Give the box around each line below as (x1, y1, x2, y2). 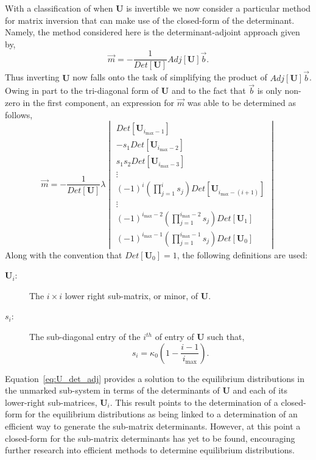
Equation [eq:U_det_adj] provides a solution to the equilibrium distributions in (5, 372, 304, 384)
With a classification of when (5, 2, 113, 14)
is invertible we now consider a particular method (126, 2, 311, 14)
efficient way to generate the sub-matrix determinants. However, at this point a (5, 420, 301, 433)
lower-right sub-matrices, (5, 395, 97, 408)
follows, (5, 108, 33, 121)
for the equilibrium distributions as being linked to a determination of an (25, 408, 298, 420)
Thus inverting (5, 71, 60, 83)
